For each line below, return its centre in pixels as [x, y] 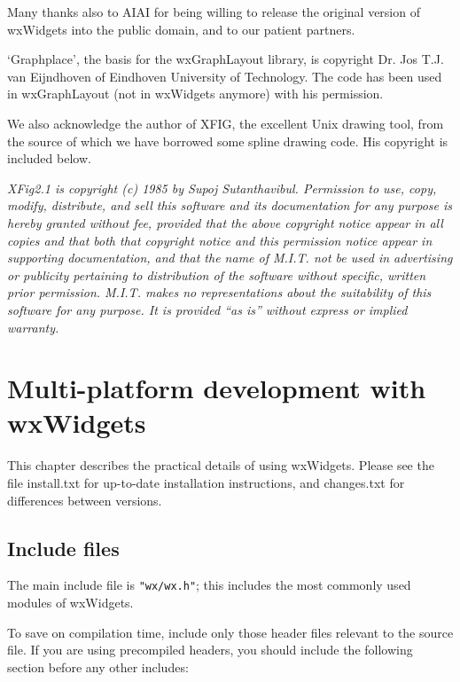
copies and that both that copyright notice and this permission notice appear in [220, 240]
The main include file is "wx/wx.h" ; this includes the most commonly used [209, 585]
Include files [63, 548]
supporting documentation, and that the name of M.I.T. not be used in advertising [230, 258]
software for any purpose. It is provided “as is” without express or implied [207, 309]
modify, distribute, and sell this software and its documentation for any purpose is [230, 205]
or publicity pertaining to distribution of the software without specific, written [217, 274]
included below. [49, 158]
